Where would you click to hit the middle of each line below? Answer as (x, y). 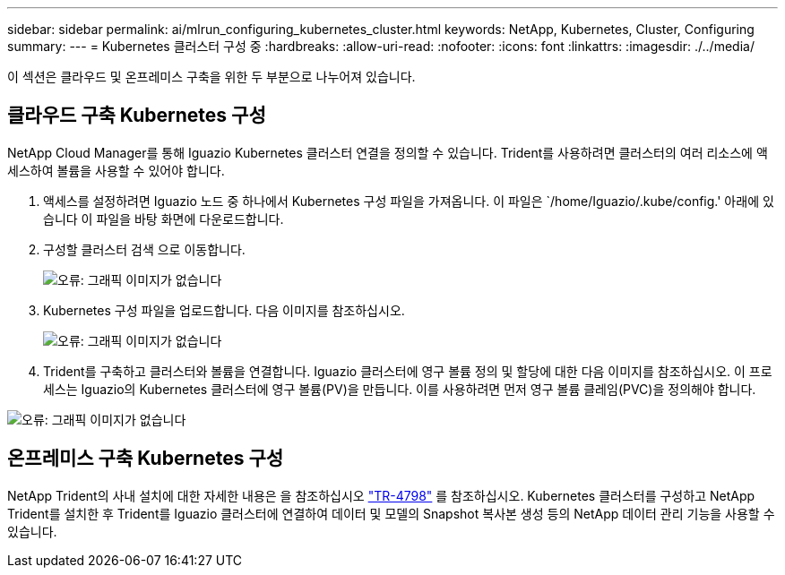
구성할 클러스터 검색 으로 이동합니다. (144, 249)
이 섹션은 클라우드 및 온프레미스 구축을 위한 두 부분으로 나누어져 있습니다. (211, 77)
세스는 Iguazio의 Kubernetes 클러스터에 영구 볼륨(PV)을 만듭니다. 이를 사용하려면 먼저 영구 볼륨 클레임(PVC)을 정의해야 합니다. (400, 389)
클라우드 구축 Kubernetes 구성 (137, 116)
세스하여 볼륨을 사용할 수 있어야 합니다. (116, 170)
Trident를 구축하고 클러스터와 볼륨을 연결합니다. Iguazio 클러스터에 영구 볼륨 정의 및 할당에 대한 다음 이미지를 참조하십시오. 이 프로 (408, 371)
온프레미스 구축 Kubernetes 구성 (146, 459)
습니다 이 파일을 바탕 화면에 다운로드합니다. (164, 219)
